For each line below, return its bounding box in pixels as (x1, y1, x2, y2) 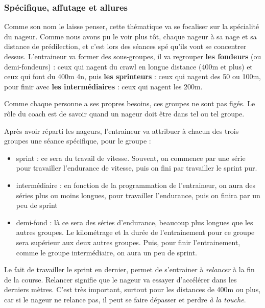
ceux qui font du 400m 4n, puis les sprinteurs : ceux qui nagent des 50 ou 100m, (4, 71, 261, 82)
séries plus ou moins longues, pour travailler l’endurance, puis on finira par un (16, 189, 260, 200)
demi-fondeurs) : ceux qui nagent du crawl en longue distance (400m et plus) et (4, 61, 253, 72)
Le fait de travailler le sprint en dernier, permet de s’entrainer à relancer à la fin (4, 264, 255, 275)
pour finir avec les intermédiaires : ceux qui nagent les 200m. (4, 81, 203, 91)
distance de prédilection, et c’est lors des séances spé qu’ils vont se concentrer (4, 41, 247, 52)
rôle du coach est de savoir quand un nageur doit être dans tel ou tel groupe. (4, 108, 245, 119)
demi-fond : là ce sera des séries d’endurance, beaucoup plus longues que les (16, 217, 253, 227)
